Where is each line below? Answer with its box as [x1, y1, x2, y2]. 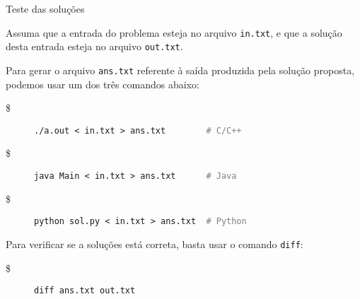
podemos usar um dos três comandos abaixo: [6, 76, 199, 91]
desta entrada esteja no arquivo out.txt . [6, 39, 183, 54]
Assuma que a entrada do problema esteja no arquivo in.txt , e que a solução [6, 25, 342, 40]
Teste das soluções [6, 1, 85, 16]
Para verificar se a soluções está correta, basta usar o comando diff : [6, 236, 303, 251]
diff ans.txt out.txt [34, 286, 136, 296]
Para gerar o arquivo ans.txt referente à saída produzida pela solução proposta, [6, 62, 355, 77]
